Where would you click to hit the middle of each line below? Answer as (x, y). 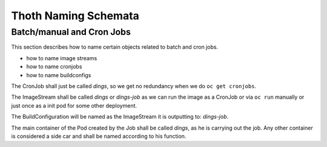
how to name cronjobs (54, 67)
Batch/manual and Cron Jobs (71, 32)
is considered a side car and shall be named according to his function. (99, 136)
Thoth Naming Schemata (75, 16)
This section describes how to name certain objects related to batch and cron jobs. (114, 47)
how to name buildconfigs (59, 75)
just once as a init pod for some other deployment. (74, 105)
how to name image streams (62, 58)
